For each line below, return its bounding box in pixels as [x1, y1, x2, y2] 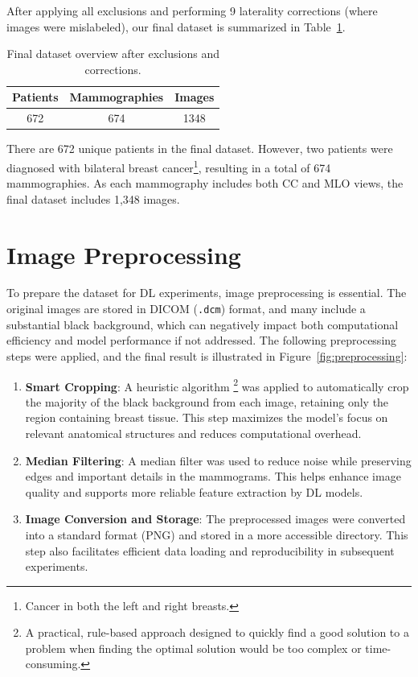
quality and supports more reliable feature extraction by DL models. [25, 483, 363, 500]
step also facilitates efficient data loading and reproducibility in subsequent [25, 542, 395, 559]
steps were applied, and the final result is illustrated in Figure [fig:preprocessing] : [6, 347, 408, 364]
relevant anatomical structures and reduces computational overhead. [25, 424, 362, 441]
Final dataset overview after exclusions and [6, 45, 219, 62]
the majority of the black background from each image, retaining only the [25, 393, 389, 410]
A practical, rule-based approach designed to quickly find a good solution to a [25, 624, 409, 641]
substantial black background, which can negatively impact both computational [6, 316, 399, 332]
